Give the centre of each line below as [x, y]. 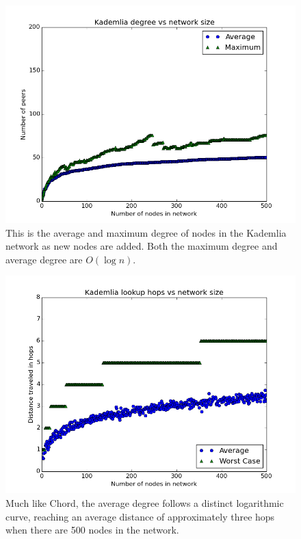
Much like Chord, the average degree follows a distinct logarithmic [145, 502]
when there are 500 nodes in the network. [92, 530]
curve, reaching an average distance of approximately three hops [140, 516]
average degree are [44, 259]
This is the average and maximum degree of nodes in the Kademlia [146, 232]
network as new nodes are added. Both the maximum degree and [142, 246]
